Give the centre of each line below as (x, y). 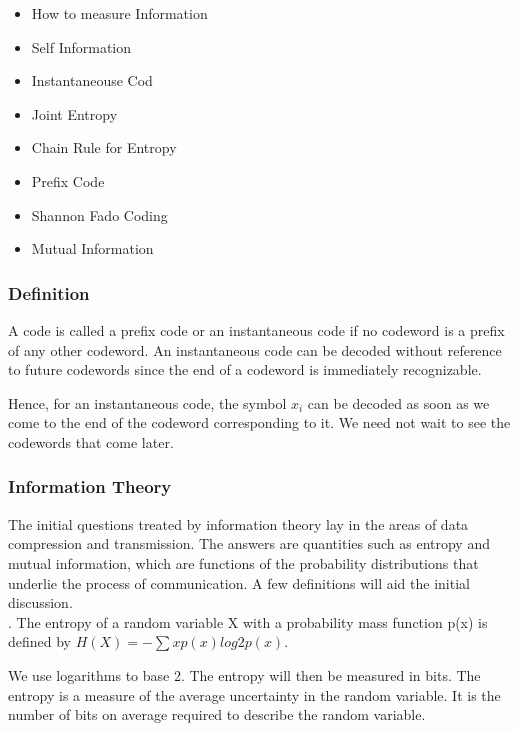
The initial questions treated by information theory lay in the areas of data (238, 523)
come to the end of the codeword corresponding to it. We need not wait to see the (259, 422)
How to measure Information (119, 13)
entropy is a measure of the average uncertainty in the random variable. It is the (254, 694)
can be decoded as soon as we (398, 402)
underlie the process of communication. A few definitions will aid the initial (239, 582)
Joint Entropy (74, 113)
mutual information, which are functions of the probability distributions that (243, 562)
